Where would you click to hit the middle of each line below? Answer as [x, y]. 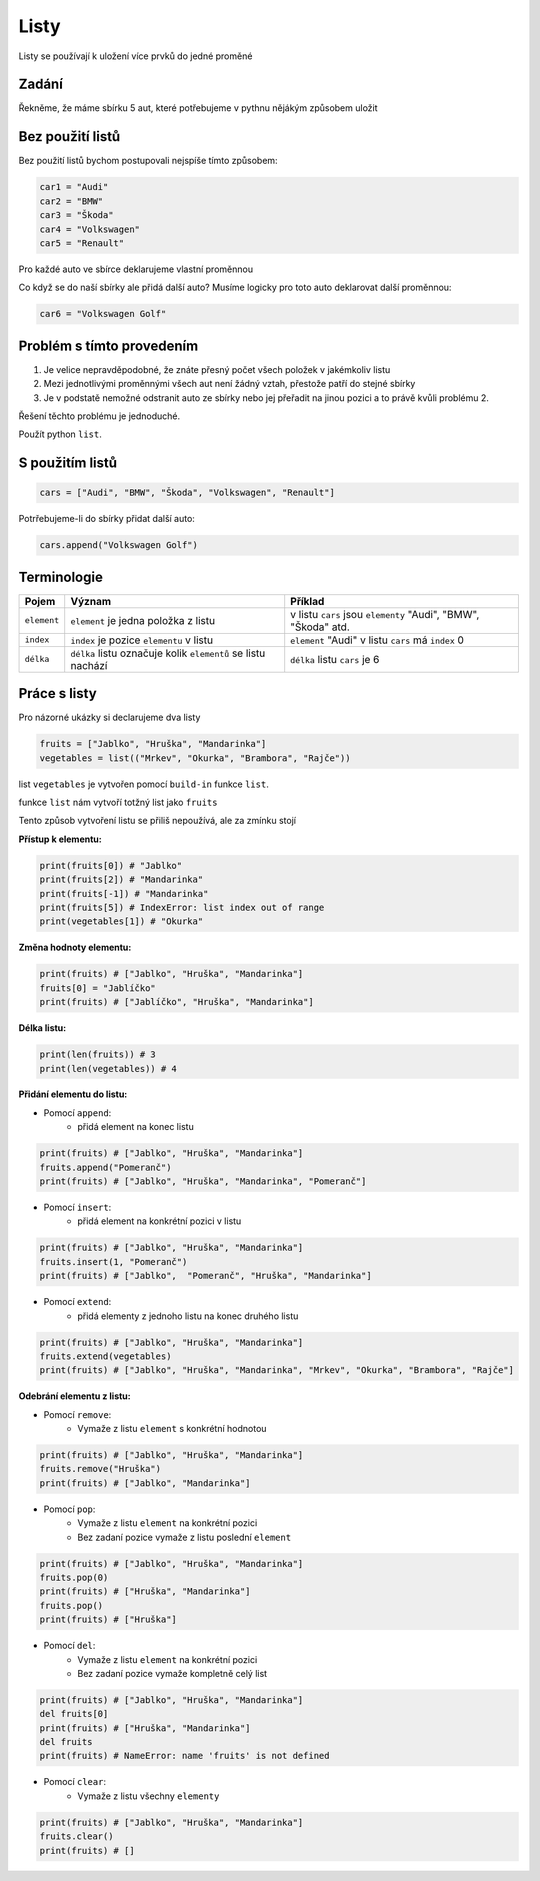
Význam [91, 601]
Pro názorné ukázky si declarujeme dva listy [109, 717]
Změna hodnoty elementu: [75, 947]
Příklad [307, 601]
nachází [89, 665]
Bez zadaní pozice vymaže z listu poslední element [184, 1537]
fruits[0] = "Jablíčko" [98, 988]
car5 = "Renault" [82, 243]
